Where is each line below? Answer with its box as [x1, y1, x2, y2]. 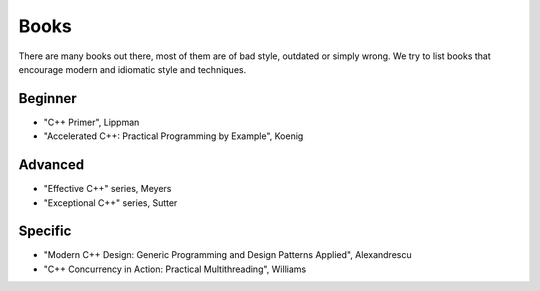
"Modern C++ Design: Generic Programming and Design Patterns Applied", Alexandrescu [43, 249, 412, 261]
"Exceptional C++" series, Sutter [43, 196, 178, 209]
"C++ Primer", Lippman [43, 116, 140, 128]
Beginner [18, 90, 77, 107]
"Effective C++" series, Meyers [43, 183, 172, 195]
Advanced [18, 156, 85, 174]
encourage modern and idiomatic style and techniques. [18, 63, 247, 75]
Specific [18, 223, 72, 240]
